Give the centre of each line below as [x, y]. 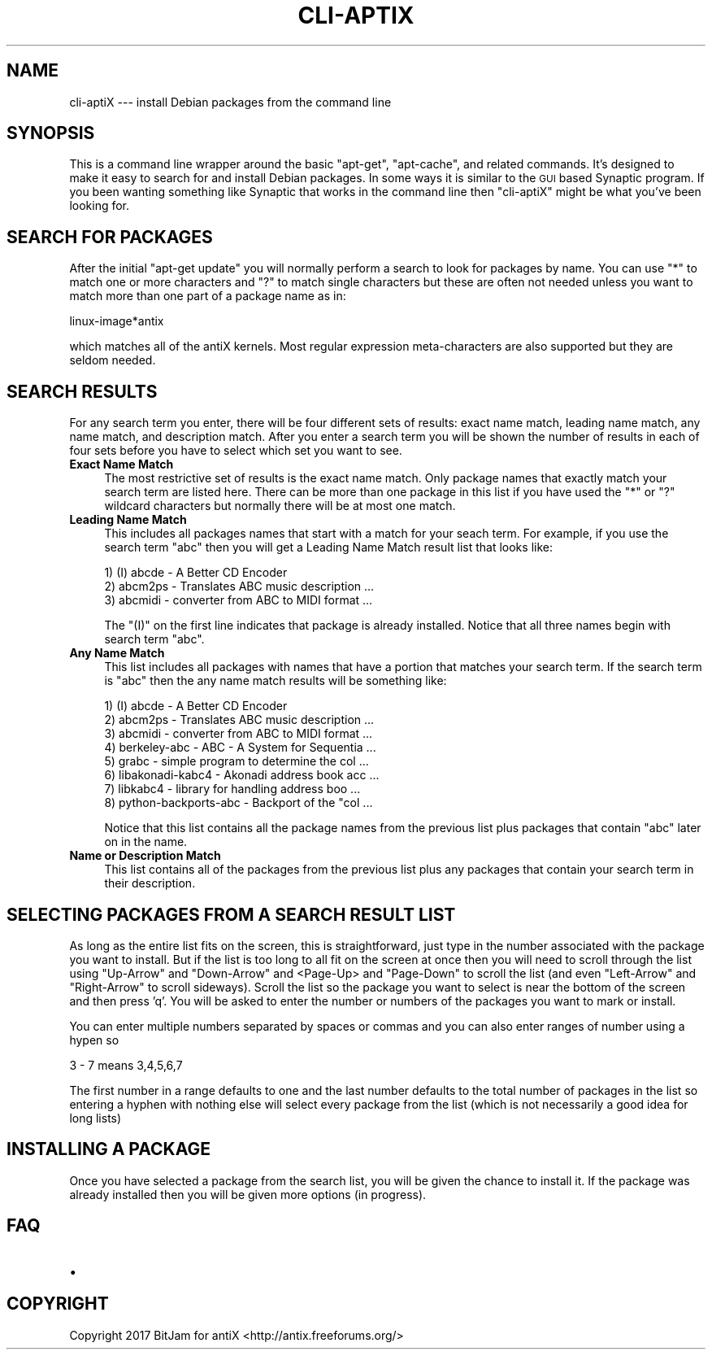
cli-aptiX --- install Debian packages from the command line [230, 102]
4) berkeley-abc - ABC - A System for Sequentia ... [240, 748]
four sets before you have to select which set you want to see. [236, 451]
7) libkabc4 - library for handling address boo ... [232, 789]
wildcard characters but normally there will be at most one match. [280, 506]
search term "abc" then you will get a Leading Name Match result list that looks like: [328, 547]
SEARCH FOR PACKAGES [110, 237]
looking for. [100, 206]
